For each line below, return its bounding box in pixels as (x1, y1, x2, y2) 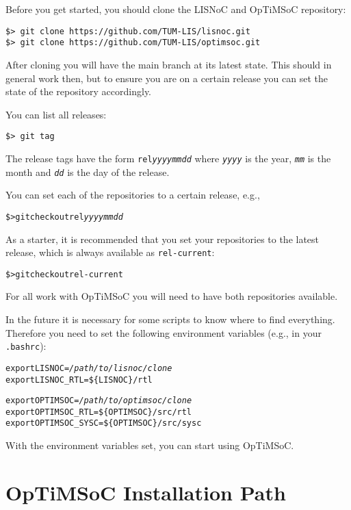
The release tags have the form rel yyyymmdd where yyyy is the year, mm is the (5, 151, 331, 165)
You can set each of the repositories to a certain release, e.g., (5, 188, 260, 202)
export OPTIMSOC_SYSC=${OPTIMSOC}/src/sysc (5, 418, 202, 429)
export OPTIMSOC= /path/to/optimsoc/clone (5, 396, 192, 406)
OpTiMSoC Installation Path (5, 478, 286, 506)
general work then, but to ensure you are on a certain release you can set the (5, 71, 328, 85)
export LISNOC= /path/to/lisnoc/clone (5, 363, 172, 373)
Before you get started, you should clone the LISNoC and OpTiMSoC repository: (5, 2, 346, 16)
